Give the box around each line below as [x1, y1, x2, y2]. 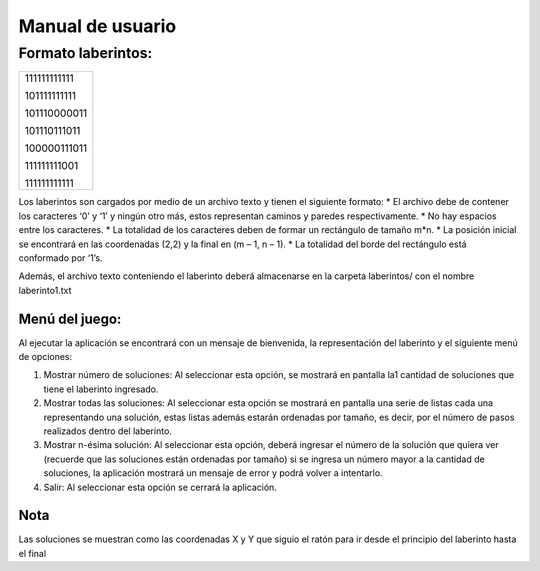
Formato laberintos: [18, 44, 153, 62]
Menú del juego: [18, 310, 122, 327]
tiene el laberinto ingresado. [43, 383, 159, 395]
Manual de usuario [18, 15, 177, 37]
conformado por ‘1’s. [18, 251, 103, 264]
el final [18, 547, 47, 559]
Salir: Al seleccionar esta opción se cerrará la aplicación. [43, 481, 277, 493]
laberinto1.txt [18, 284, 72, 296]
